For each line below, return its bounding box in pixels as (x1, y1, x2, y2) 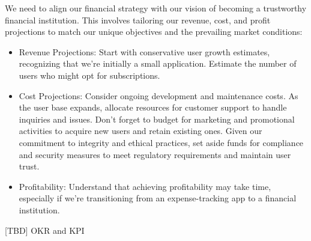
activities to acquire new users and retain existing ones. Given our (19, 124, 262, 137)
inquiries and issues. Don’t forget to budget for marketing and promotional (19, 112, 295, 125)
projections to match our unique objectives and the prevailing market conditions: (5, 25, 303, 38)
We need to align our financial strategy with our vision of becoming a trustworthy (5, 2, 307, 14)
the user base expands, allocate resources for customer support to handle (19, 101, 287, 114)
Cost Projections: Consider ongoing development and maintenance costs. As (19, 89, 298, 102)
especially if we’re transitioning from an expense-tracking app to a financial (19, 192, 297, 204)
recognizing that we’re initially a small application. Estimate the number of (19, 57, 297, 70)
